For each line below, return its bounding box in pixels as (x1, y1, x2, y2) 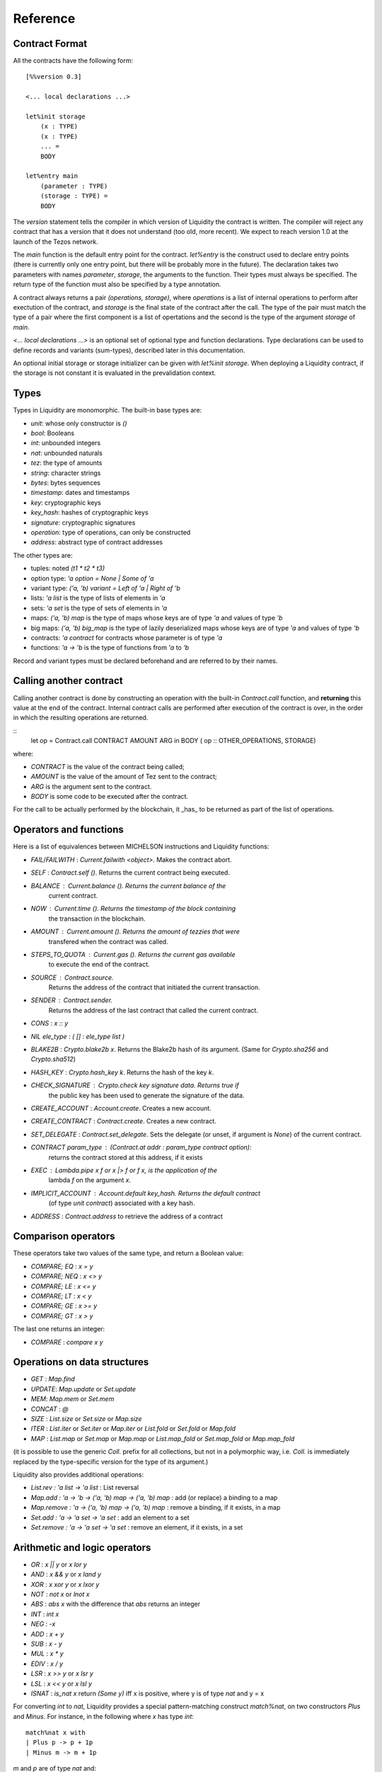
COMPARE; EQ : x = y (30, 1262, 93, 1270)
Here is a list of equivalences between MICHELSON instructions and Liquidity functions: (13, 842, 270, 851)
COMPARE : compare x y (30, 1338, 103, 1346)
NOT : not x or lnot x (30, 1590, 90, 1598)
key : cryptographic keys (30, 498, 102, 507)
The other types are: (13, 551, 73, 559)
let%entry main (25, 172, 79, 180)
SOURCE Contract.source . (30, 973, 114, 982)
